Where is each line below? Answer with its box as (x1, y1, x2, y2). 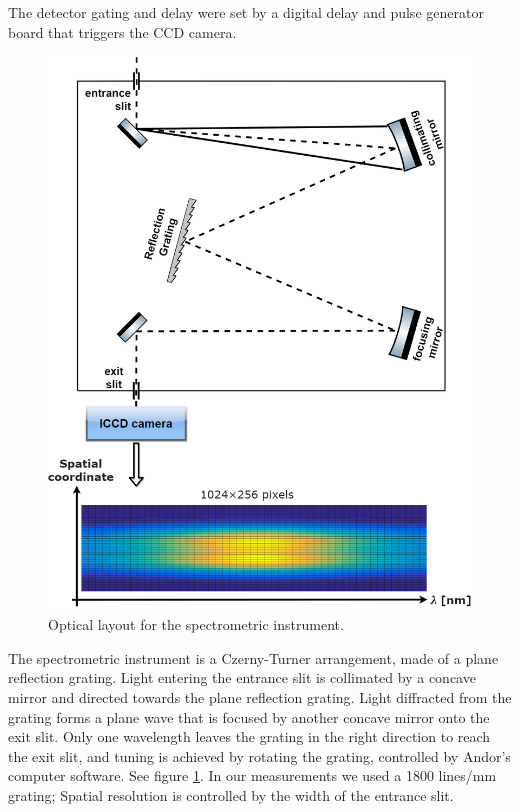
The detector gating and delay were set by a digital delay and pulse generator (8, 2, 484, 22)
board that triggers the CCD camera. (8, 21, 237, 42)
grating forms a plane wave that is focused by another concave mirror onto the (8, 706, 490, 727)
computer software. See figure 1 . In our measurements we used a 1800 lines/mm (8, 765, 497, 786)
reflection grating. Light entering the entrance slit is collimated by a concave (8, 667, 476, 688)
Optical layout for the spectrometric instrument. (48, 614, 344, 635)
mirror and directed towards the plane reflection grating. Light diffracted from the (8, 687, 512, 708)
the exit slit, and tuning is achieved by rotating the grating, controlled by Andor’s (8, 745, 511, 766)
